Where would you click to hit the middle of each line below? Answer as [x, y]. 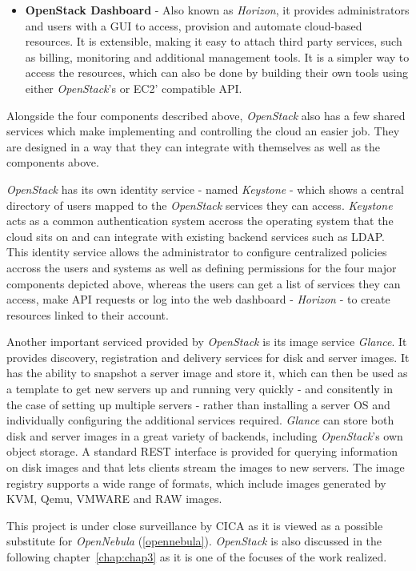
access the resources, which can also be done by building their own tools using [216, 72]
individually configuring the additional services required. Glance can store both [200, 420]
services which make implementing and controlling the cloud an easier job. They [203, 131]
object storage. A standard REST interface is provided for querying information [202, 451]
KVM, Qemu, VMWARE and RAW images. [114, 499]
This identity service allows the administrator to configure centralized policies [197, 252]
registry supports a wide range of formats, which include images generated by [196, 483]
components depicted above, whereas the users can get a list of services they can [204, 283]
